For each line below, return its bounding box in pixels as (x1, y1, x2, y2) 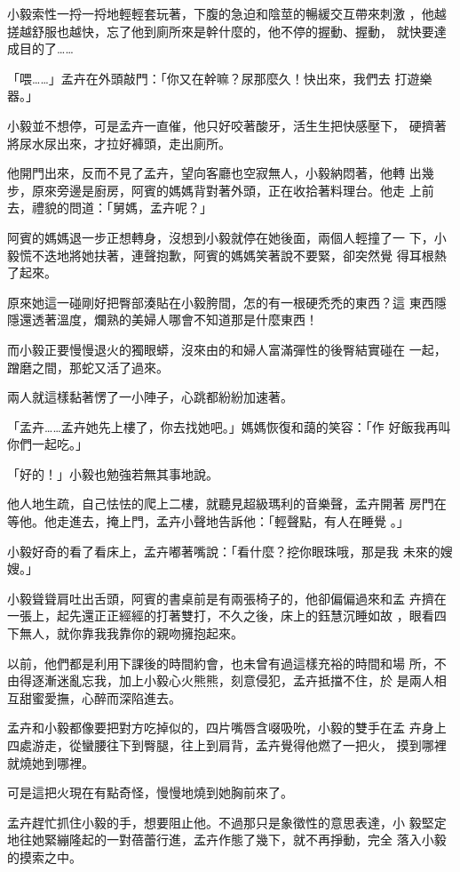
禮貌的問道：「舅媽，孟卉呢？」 (31, 198, 212, 217)
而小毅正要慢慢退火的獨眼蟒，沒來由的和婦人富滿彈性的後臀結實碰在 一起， (7, 340, 447, 358)
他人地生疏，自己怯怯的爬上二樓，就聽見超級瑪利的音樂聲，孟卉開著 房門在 (7, 494, 447, 513)
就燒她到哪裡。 (7, 753, 94, 772)
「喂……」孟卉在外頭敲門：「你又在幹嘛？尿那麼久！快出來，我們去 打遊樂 (7, 68, 432, 87)
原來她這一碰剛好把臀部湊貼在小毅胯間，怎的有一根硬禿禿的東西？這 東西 (7, 292, 434, 311)
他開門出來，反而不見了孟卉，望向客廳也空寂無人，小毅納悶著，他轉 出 (7, 164, 422, 182)
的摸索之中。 (7, 847, 82, 866)
